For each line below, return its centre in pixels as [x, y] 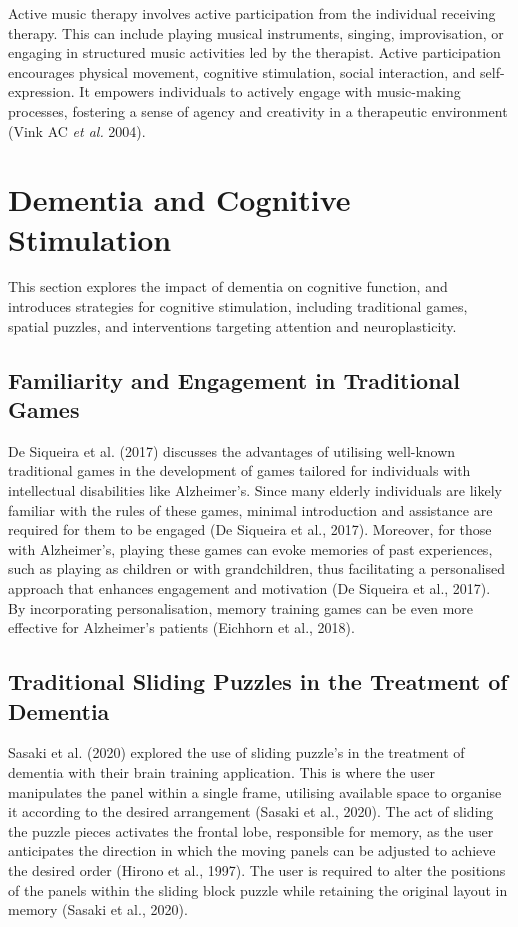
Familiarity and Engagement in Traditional [234, 379]
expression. [41, 91]
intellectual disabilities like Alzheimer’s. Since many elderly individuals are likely [255, 490]
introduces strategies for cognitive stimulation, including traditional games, [238, 306]
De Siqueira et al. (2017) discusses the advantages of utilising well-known [232, 450]
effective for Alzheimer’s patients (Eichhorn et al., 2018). [181, 627]
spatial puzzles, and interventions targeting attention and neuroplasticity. [232, 325]
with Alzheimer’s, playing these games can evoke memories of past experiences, [250, 548]
